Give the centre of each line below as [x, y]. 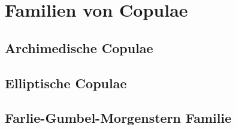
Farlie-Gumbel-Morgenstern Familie [118, 118]
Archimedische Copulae [79, 47]
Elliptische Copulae [66, 83]
